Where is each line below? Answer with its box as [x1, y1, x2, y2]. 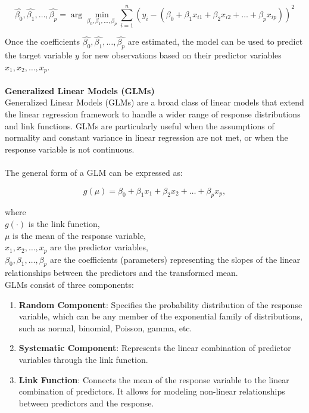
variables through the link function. [18, 353, 148, 365]
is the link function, [28, 217, 100, 229]
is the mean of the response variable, [13, 229, 146, 241]
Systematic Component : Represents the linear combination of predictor [18, 341, 291, 354]
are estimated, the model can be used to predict [127, 35, 303, 48]
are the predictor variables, [50, 241, 148, 253]
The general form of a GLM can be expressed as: [5, 166, 183, 178]
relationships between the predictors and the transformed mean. [5, 266, 238, 279]
